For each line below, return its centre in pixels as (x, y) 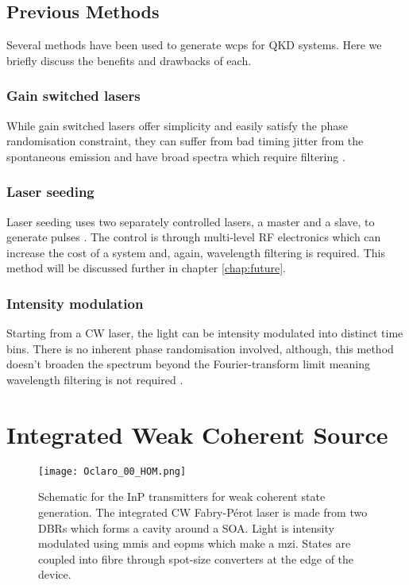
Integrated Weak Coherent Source (197, 434)
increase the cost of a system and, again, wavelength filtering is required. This (196, 252)
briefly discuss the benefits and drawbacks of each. (129, 60)
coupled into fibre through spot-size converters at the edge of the (196, 558)
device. (55, 574)
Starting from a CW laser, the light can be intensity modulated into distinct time (205, 333)
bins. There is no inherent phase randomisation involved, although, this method (200, 348)
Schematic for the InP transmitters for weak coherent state (182, 496)
